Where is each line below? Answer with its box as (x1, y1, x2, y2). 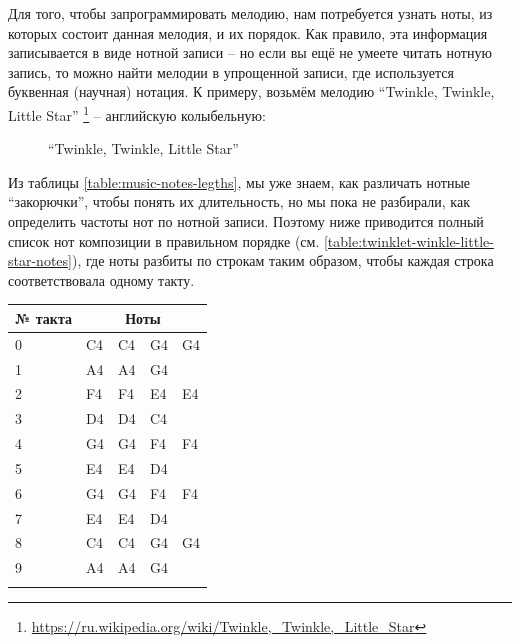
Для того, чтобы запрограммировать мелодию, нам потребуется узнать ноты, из (8, 3, 493, 23)
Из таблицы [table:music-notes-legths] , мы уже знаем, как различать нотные (8, 171, 471, 192)
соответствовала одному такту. (8, 269, 195, 290)
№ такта (15, 307, 72, 328)
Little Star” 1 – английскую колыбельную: (8, 101, 266, 125)
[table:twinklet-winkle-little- (323, 230, 494, 251)
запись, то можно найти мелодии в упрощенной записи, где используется (8, 61, 454, 82)
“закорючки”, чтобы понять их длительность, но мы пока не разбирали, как (8, 191, 470, 212)
